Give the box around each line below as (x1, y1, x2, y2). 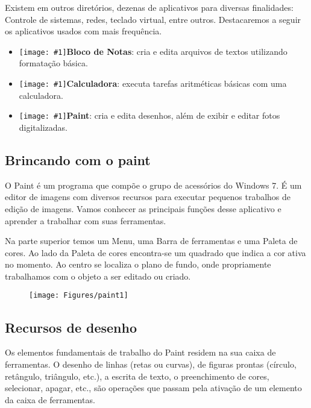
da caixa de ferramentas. (5, 393, 95, 406)
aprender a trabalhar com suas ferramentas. (5, 214, 166, 227)
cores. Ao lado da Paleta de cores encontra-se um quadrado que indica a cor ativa (5, 246, 306, 259)
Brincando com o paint (5, 150, 151, 169)
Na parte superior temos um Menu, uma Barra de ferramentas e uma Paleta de (5, 234, 298, 247)
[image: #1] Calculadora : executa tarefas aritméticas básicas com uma (19, 77, 287, 90)
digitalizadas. (19, 121, 68, 133)
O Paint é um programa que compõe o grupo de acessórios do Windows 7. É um (5, 178, 302, 191)
